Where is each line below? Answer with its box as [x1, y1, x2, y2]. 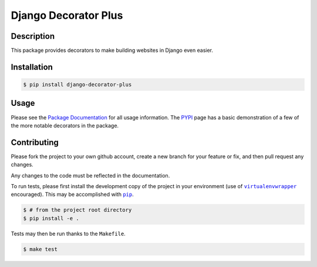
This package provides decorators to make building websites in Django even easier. [11, 47, 214, 54]
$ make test [23, 246, 58, 252]
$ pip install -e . [23, 215, 79, 222]
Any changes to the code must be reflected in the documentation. [11, 172, 170, 179]
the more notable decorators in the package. [11, 122, 119, 129]
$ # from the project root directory [23, 206, 132, 213]
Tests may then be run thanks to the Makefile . [11, 230, 126, 237]
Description [11, 31, 55, 41]
